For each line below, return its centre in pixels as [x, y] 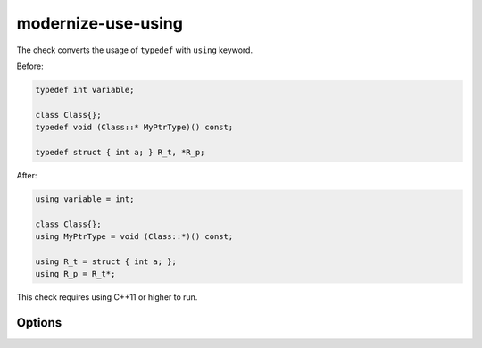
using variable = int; [85, 199]
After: [27, 175]
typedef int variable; [85, 90]
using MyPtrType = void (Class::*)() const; [134, 237]
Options [39, 323]
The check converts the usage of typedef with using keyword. [135, 50]
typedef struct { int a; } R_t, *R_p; [120, 152]
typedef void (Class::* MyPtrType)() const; [134, 128]
